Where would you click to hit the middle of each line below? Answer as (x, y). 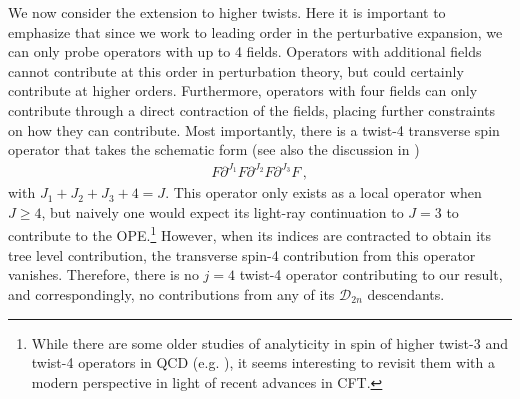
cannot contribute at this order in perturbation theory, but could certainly (236, 70)
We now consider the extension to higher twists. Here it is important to (227, 12)
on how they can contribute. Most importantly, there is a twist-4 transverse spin (254, 129)
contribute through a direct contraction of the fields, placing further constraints (252, 109)
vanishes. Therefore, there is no (103, 274)
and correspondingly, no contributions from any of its (171, 293)
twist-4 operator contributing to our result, (371, 274)
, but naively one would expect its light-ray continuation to (222, 211)
